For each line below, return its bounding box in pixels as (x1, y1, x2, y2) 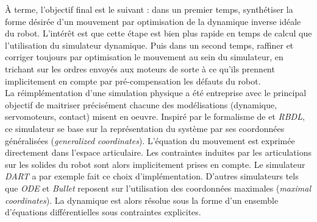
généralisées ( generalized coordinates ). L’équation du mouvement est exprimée (5, 134, 295, 147)
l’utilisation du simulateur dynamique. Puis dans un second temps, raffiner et (5, 38, 294, 51)
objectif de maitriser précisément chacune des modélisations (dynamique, (5, 98, 277, 111)
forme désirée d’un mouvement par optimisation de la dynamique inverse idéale (5, 15, 301, 27)
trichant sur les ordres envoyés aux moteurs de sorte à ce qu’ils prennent (5, 62, 275, 75)
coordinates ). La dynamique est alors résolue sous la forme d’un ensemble (5, 193, 279, 206)
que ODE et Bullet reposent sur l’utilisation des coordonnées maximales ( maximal (5, 181, 311, 194)
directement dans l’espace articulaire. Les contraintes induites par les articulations (5, 146, 312, 159)
